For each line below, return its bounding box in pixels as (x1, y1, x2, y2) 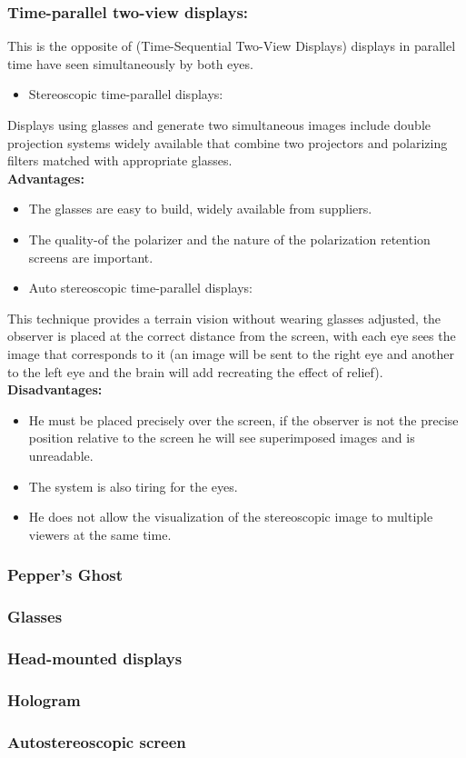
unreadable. (28, 445, 94, 464)
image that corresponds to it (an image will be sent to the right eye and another (7, 344, 454, 363)
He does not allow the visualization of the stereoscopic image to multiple (28, 507, 433, 526)
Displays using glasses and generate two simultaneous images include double (7, 115, 431, 134)
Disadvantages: (7, 380, 103, 399)
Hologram (7, 688, 81, 711)
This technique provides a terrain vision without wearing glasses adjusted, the (7, 308, 441, 327)
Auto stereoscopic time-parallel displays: (28, 278, 253, 297)
